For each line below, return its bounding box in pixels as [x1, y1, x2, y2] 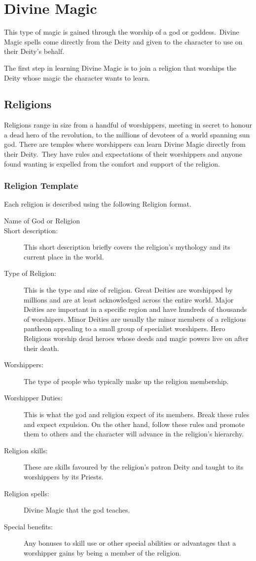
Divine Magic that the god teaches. [24, 505, 130, 515]
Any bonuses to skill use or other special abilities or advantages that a [24, 538, 236, 548]
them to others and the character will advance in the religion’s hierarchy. [24, 429, 244, 439]
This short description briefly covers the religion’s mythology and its [24, 242, 230, 252]
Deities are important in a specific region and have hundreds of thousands [24, 304, 247, 314]
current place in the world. [24, 251, 104, 261]
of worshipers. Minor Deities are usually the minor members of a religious [24, 313, 246, 324]
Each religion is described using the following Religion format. [4, 199, 191, 209]
